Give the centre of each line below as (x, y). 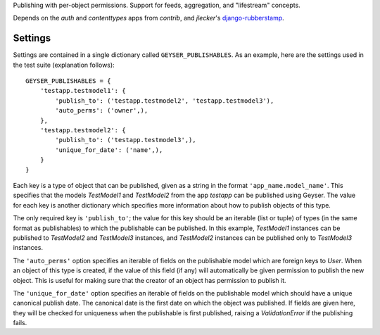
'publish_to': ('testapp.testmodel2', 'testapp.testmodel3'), (165, 101)
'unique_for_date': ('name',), (109, 150)
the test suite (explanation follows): (64, 65)
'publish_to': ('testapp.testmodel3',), (126, 140)
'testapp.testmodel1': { (83, 91)
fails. (20, 323)
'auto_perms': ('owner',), (102, 110)
